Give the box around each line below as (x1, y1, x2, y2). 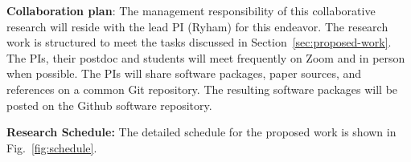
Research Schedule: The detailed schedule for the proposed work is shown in (6, 124, 397, 140)
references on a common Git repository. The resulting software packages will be (6, 80, 398, 97)
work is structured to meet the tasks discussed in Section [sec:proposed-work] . (6, 34, 392, 51)
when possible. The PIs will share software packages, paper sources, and (6, 65, 362, 82)
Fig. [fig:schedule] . (6, 139, 97, 156)
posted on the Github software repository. (6, 96, 212, 113)
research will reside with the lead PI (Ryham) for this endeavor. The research (6, 18, 388, 34)
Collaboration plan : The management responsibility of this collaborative (6, 2, 376, 18)
